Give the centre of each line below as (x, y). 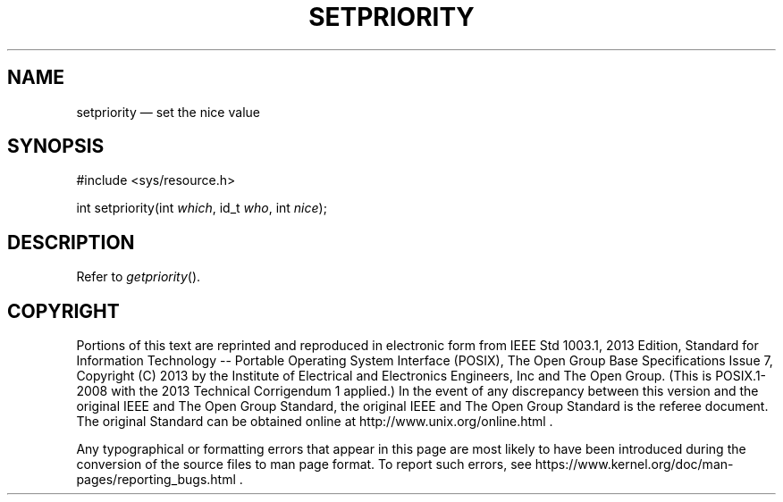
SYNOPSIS (56, 146)
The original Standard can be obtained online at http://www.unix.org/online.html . (315, 422)
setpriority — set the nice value (168, 112)
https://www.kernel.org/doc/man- (634, 464)
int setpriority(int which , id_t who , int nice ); (202, 208)
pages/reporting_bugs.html (156, 480)
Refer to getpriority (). (139, 277)
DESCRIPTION (71, 242)
